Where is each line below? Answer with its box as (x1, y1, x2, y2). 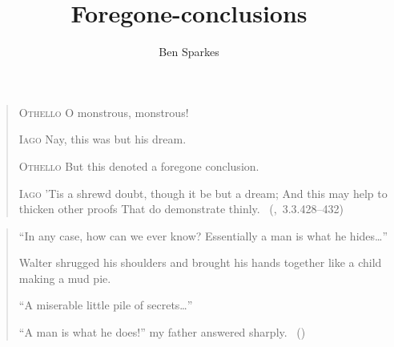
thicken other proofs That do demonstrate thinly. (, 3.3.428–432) (18, 200, 344, 217)
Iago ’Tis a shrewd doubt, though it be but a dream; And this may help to (18, 184, 388, 201)
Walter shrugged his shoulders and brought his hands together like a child (18, 254, 382, 271)
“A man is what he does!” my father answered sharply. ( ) (18, 324, 306, 341)
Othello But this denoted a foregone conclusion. (18, 157, 259, 174)
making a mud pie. (18, 269, 111, 286)
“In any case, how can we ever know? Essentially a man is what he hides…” (18, 227, 388, 244)
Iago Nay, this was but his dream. (18, 131, 187, 147)
